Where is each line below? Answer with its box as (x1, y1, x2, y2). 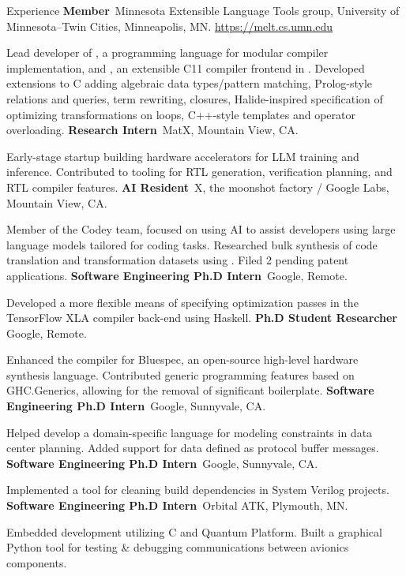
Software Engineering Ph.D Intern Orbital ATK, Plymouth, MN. (6, 497, 348, 514)
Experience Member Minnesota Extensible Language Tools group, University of (6, 2, 400, 18)
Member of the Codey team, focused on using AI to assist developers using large (6, 221, 396, 238)
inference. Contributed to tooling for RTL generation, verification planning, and (6, 163, 393, 180)
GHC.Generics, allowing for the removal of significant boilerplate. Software (6, 382, 374, 398)
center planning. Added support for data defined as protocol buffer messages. (6, 439, 379, 456)
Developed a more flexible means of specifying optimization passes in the (6, 294, 359, 310)
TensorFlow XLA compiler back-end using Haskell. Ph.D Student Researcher (6, 309, 397, 326)
